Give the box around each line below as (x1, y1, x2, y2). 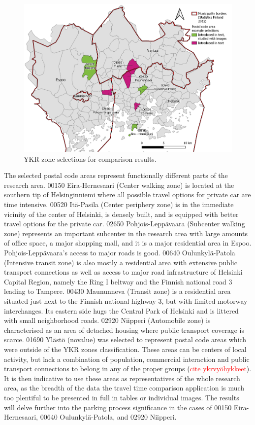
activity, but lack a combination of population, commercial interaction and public (4, 354, 250, 364)
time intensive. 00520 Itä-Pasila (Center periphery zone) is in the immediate (4, 199, 234, 210)
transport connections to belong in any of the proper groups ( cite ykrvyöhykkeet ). (4, 363, 252, 374)
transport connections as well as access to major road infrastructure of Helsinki (4, 267, 243, 277)
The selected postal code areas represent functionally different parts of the (4, 170, 228, 180)
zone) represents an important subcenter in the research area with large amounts (4, 228, 248, 238)
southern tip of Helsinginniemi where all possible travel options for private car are (4, 189, 251, 200)
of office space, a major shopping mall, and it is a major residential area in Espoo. (4, 238, 252, 248)
